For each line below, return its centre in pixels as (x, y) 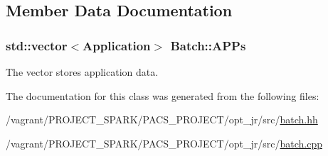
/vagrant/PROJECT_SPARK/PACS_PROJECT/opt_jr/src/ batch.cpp (164, 143)
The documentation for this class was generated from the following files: (163, 95)
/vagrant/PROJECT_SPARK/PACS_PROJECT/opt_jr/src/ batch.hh (162, 119)
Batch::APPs (208, 45)
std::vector (37, 45)
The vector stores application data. (82, 72)
